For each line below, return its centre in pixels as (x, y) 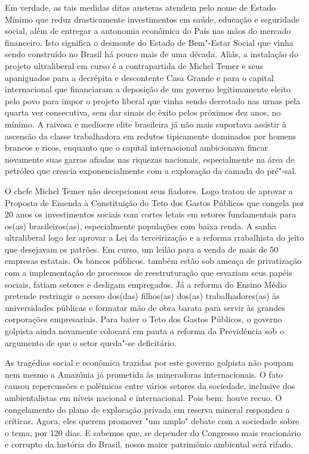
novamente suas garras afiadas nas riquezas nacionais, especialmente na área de (150, 159)
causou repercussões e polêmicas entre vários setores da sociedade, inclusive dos (150, 386)
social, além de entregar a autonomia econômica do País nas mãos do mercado (148, 31)
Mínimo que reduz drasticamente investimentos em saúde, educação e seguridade (152, 19)
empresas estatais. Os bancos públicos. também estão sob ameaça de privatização (153, 261)
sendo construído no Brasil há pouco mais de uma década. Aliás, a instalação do (152, 54)
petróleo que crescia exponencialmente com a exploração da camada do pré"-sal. (151, 171)
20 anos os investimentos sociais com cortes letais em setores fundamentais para (151, 214)
